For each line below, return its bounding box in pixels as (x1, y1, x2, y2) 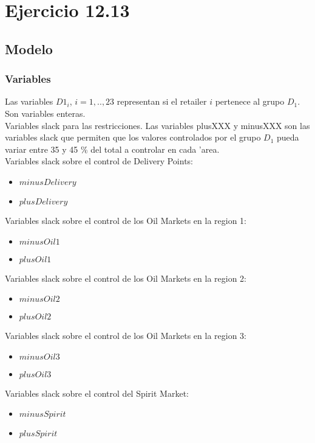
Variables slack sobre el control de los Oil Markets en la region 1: (5, 214, 246, 226)
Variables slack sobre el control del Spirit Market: (5, 386, 189, 399)
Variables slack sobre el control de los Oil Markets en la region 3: (5, 329, 246, 342)
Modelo (5, 39, 53, 58)
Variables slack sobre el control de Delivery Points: (5, 155, 194, 167)
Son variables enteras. (5, 106, 86, 119)
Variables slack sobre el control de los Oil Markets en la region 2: (5, 271, 246, 284)
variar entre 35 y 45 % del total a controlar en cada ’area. (5, 142, 220, 155)
